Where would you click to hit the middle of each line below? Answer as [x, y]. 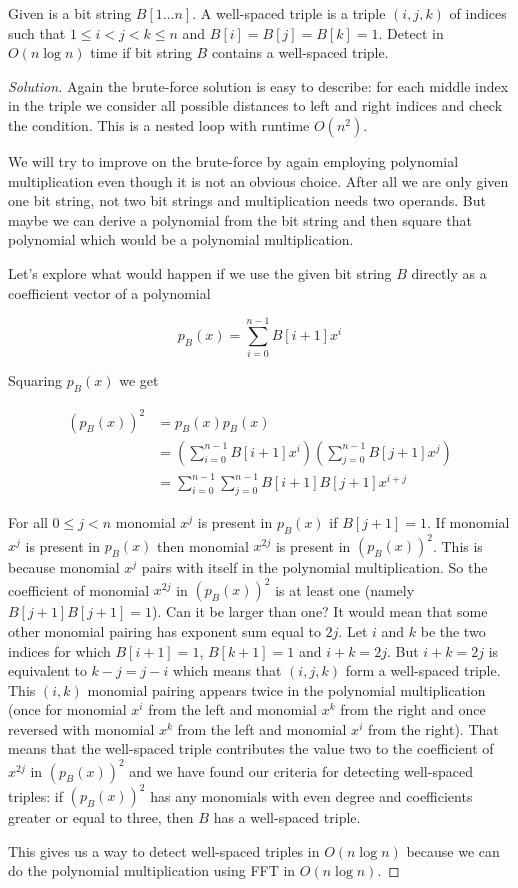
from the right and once [413, 709]
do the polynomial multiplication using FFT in [152, 870]
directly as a [449, 272]
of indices [478, 13]
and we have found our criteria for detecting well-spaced [301, 770]
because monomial [64, 567]
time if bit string [141, 52]
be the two [453, 630]
